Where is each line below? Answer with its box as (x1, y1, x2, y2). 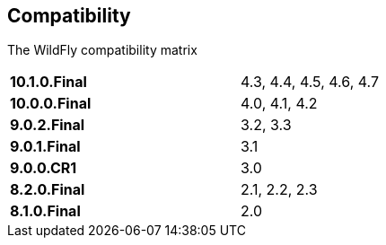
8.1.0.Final (10, 202, 81, 221)
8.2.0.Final (10, 180, 85, 199)
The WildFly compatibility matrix (7, 42, 197, 58)
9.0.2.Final (10, 116, 85, 135)
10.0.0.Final (10, 94, 92, 113)
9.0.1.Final (10, 137, 81, 156)
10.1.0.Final (10, 73, 87, 92)
